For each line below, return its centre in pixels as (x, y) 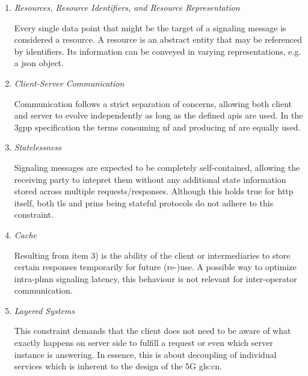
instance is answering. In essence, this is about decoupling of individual (145, 354)
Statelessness (38, 147)
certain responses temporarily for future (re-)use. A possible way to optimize (155, 267)
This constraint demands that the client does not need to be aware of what (152, 331)
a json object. (39, 63)
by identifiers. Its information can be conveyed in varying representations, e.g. (158, 51)
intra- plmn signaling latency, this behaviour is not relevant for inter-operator (156, 278)
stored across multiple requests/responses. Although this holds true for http (154, 191)
